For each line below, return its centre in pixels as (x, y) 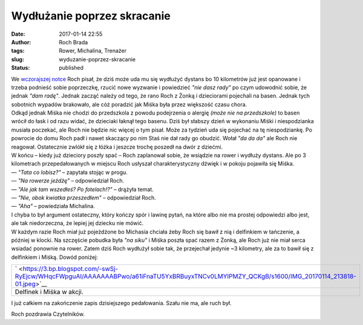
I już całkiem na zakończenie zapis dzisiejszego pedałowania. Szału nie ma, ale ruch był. (122, 303)
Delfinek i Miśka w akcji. (49, 292)
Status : (21, 68)
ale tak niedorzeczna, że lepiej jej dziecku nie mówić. (77, 223)
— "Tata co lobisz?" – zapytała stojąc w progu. (70, 172)
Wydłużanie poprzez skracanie (91, 16)
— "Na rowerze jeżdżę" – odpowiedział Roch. (68, 181)
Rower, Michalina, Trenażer (93, 51)
